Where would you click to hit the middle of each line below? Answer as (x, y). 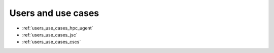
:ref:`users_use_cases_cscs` (52, 42)
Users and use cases (54, 13)
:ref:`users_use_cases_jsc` (50, 34)
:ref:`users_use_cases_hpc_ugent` (58, 28)
